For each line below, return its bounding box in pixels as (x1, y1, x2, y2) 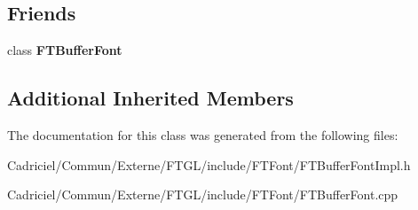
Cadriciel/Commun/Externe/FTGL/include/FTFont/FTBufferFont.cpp (7, 185, 398, 204)
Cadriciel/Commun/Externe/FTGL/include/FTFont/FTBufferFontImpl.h (7, 155, 411, 174)
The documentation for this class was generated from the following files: (7, 126, 398, 144)
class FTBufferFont (7, 41, 122, 59)
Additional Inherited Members (7, 84, 294, 112)
